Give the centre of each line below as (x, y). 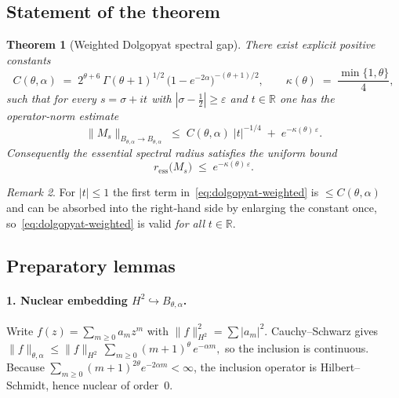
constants (29, 59)
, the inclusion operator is (255, 367)
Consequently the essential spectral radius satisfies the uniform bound (172, 152)
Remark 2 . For (41, 192)
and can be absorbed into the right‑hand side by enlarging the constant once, (192, 207)
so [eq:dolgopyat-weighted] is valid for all (106, 223)
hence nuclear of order (105, 384)
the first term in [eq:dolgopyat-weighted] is (216, 192)
